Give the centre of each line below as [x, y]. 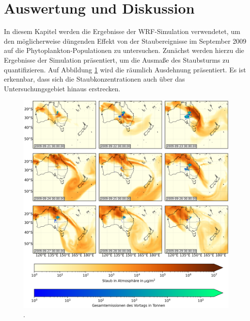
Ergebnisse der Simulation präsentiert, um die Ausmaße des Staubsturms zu [117, 59]
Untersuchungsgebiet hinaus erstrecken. [62, 88]
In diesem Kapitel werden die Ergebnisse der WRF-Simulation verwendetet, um [122, 31]
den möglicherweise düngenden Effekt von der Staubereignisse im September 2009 [125, 41]
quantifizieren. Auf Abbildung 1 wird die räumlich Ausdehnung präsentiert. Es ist [125, 69]
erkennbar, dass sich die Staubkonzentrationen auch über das [94, 79]
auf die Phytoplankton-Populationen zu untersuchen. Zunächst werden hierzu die [124, 50]
